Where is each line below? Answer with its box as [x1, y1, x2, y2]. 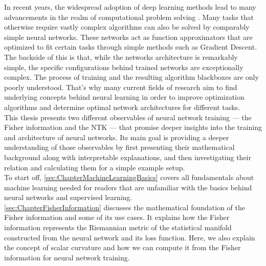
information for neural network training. [4, 252, 130, 262]
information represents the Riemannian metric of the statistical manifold [4, 222, 232, 233]
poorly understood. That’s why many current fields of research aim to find [4, 81, 237, 92]
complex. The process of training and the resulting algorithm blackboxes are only [4, 72, 259, 82]
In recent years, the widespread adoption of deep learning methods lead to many [4, 2, 256, 12]
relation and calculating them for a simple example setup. [4, 162, 185, 172]
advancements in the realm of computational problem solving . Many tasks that [4, 11, 254, 22]
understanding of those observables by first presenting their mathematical [4, 142, 235, 152]
